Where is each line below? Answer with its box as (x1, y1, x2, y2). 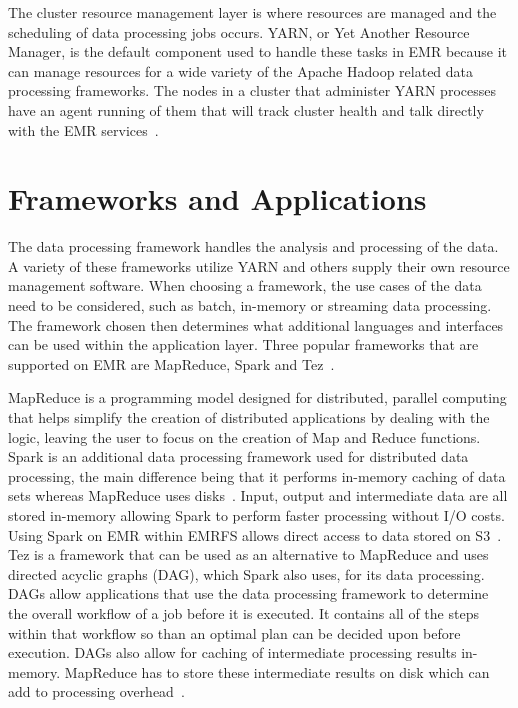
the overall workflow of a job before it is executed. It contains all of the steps (8, 602, 479, 623)
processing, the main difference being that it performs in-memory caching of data (8, 465, 506, 486)
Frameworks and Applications (8, 178, 427, 219)
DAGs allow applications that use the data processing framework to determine (8, 583, 489, 604)
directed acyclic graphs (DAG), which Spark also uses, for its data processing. (8, 563, 485, 584)
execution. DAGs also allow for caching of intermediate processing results (8, 642, 457, 663)
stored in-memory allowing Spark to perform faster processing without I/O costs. (8, 505, 505, 525)
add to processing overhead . (8, 681, 185, 702)
